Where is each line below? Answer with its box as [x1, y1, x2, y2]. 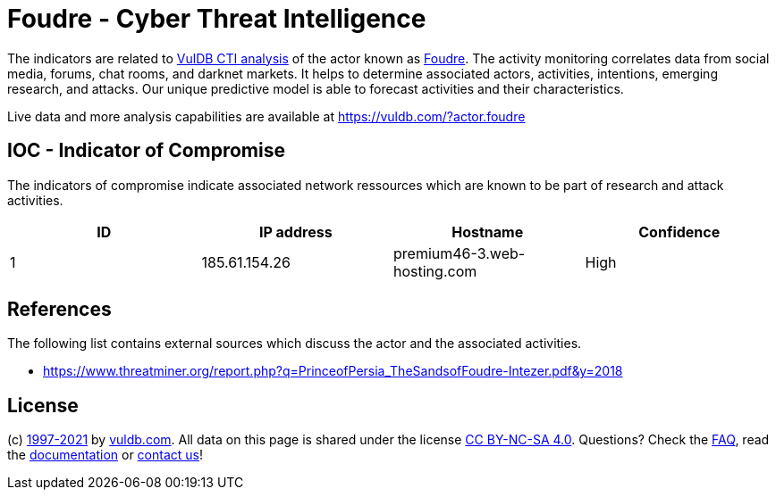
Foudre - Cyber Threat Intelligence [7, 4, 426, 34]
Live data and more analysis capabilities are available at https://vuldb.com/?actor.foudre [7, 108, 526, 124]
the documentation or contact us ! [7, 447, 203, 463]
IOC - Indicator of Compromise [7, 139, 285, 162]
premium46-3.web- [393, 244, 526, 262]
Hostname [451, 222, 524, 241]
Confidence [638, 222, 721, 241]
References [7, 298, 112, 321]
